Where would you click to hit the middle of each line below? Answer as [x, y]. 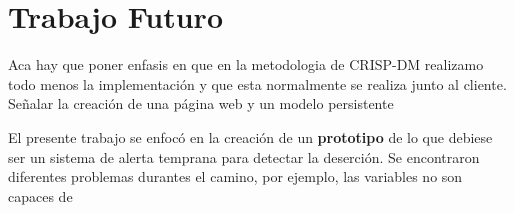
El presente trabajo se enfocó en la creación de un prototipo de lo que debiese [250, 136]
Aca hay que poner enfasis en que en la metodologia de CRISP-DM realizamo [246, 64]
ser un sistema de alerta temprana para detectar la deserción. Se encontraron [244, 156]
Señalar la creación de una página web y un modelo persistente [201, 103]
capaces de [40, 195]
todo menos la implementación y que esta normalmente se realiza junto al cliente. [257, 83]
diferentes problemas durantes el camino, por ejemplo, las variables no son [235, 176]
